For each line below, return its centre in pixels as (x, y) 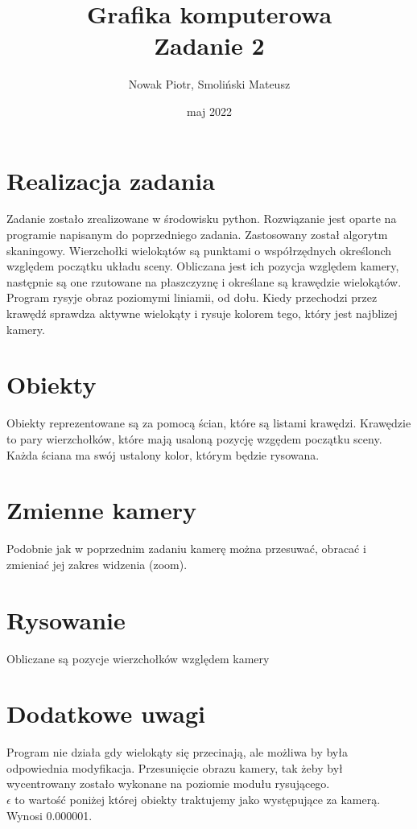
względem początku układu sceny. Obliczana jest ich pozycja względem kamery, (203, 266)
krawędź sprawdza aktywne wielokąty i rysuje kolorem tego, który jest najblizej (202, 313)
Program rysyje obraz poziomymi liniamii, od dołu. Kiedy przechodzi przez (192, 297)
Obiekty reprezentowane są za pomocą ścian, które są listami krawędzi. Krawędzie (209, 423)
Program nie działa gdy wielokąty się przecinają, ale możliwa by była (177, 752)
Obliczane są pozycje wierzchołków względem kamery (138, 658)
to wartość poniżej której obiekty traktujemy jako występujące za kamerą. (198, 800)
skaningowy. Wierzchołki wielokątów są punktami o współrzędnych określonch (199, 250)
